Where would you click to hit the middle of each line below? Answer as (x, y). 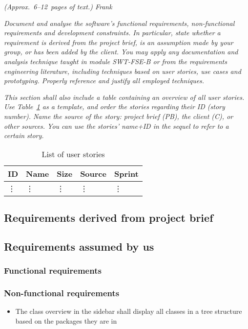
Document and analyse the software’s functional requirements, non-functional (119, 23)
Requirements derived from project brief (109, 218)
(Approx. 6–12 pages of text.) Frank (58, 6)
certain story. (24, 135)
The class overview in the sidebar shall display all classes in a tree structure (129, 311)
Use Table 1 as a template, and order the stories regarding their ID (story (114, 106)
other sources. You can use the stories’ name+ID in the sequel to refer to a (116, 126)
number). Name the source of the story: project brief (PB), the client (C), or (119, 116)
